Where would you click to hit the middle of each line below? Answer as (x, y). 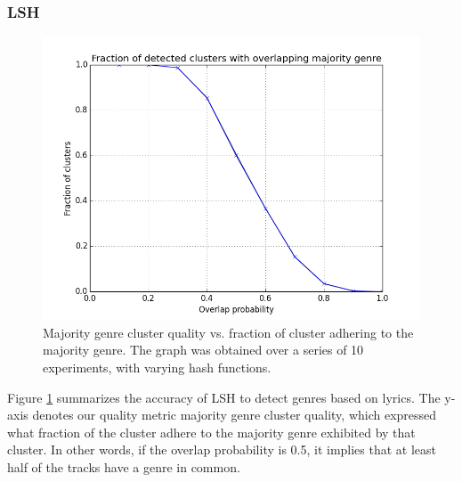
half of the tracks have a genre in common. (124, 466)
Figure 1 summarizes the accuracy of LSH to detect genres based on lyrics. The (224, 397)
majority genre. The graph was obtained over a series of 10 (203, 350)
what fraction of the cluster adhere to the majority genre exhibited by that (211, 432)
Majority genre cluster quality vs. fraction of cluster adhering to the (228, 332)
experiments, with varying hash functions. (157, 367)
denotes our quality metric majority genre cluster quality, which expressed (235, 415)
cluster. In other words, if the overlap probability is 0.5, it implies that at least (222, 449)
